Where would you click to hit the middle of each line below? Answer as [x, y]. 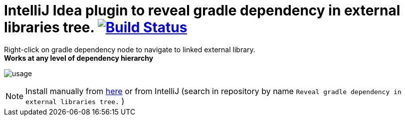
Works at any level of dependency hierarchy [79, 58]
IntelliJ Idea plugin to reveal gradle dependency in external [202, 10]
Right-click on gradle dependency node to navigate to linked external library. [130, 49]
